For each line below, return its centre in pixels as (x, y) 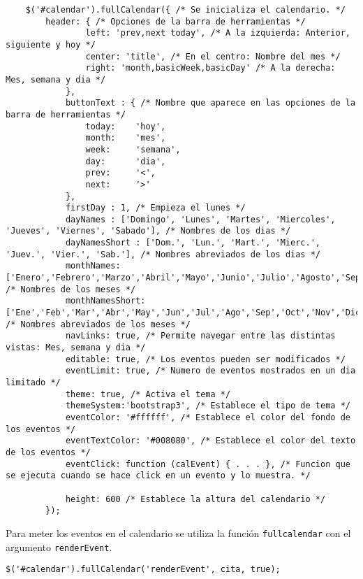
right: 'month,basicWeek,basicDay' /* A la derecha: (210, 68)
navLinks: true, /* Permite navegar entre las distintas (200, 336)
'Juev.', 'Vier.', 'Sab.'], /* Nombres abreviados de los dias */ (163, 254)
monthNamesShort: (105, 301)
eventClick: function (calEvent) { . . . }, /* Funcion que (208, 464)
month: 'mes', (126, 138)
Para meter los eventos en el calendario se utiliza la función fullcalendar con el (178, 532)
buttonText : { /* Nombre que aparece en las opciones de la (210, 103)
